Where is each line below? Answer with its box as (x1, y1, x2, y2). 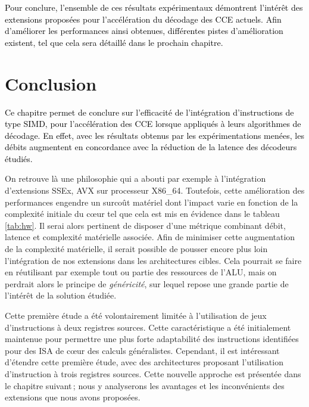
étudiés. (5, 152, 33, 164)
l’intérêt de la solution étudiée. (5, 289, 117, 302)
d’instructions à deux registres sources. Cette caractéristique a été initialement (5, 321, 291, 333)
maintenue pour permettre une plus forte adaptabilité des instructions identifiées (5, 333, 299, 345)
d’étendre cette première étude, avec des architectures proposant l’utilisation (5, 356, 283, 368)
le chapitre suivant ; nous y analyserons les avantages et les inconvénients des (5, 379, 285, 392)
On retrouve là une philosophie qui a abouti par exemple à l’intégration (5, 172, 266, 185)
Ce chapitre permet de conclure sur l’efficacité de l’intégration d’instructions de (5, 105, 294, 118)
